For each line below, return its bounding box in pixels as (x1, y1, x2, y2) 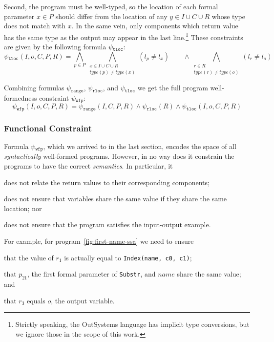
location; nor (4, 203, 42, 213)
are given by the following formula (4, 42, 106, 52)
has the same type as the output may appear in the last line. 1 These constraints (4, 30, 243, 42)
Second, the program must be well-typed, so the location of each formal (4, 1, 218, 11)
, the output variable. (51, 295, 115, 305)
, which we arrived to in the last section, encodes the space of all (43, 141, 236, 151)
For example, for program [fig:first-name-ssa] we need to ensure (4, 235, 194, 246)
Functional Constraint (4, 122, 92, 134)
